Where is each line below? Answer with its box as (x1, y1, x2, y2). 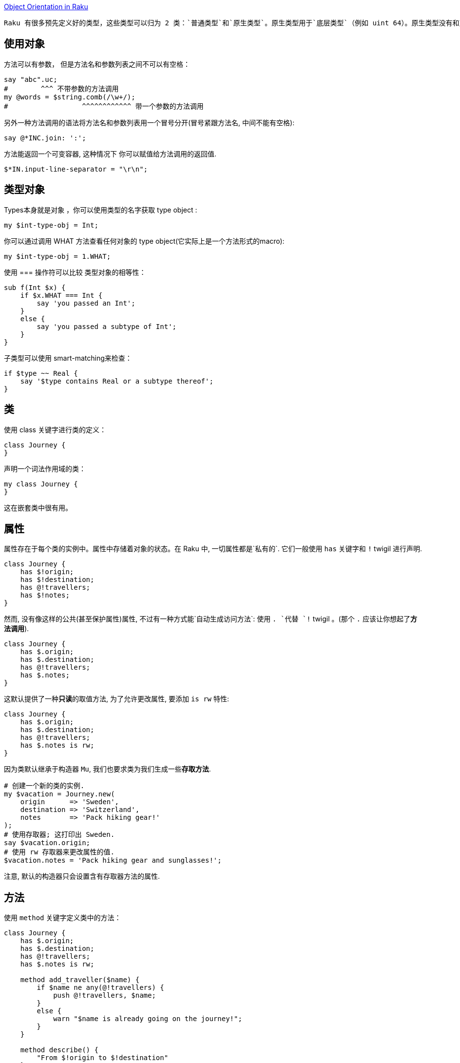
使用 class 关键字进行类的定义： (4, 425, 106, 434)
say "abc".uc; (4, 75, 57, 83)
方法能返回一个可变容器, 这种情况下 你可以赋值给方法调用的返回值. (4, 149, 216, 158)
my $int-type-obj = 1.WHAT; (4, 252, 111, 260)
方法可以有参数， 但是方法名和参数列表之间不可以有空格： (4, 59, 190, 68)
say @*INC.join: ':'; (4, 134, 86, 142)
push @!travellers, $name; (53, 991, 156, 1000)
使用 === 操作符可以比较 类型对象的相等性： (4, 268, 146, 276)
